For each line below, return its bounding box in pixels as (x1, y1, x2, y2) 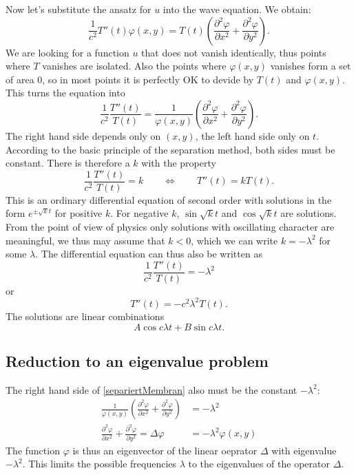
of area (6, 72, 34, 86)
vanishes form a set (270, 59, 351, 73)
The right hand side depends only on (6, 128, 161, 142)
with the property (141, 156, 216, 170)
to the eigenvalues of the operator (188, 456, 330, 471)
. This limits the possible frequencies (22, 456, 177, 471)
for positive (54, 206, 103, 220)
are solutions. (280, 206, 337, 220)
